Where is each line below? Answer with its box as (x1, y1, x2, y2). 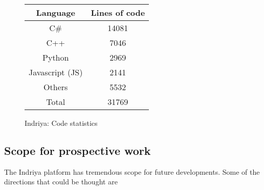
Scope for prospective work (4, 142, 151, 158)
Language (36, 7, 75, 18)
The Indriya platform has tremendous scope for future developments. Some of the (4, 166, 260, 177)
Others (43, 81, 68, 93)
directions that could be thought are (4, 176, 118, 187)
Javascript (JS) (29, 66, 83, 78)
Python (42, 51, 69, 63)
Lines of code (91, 7, 145, 18)
